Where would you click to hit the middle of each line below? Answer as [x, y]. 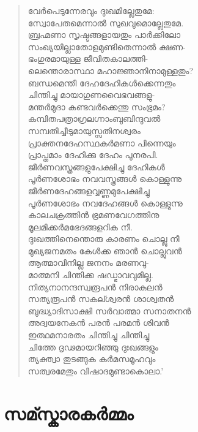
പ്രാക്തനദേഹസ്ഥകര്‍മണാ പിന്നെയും [102, 142]
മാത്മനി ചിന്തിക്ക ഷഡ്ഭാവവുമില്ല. [90, 275]
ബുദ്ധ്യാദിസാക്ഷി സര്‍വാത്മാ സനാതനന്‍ [109, 310]
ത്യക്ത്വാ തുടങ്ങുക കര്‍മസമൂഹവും [92, 359]
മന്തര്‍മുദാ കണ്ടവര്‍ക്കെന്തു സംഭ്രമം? [97, 106]
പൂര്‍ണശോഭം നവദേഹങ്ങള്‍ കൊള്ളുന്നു [105, 203]
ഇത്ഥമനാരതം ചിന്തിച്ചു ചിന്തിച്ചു [89, 335]
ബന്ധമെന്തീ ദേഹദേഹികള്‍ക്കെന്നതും [102, 82]
